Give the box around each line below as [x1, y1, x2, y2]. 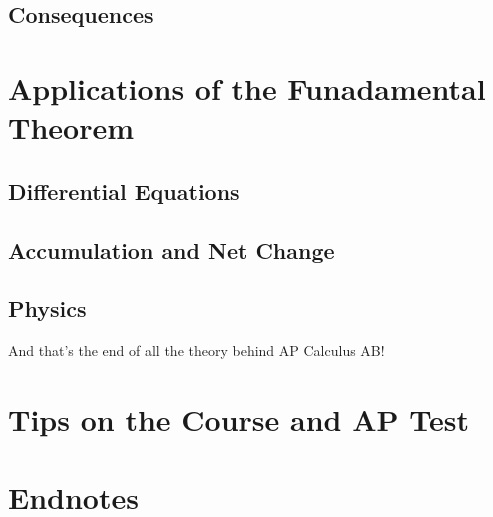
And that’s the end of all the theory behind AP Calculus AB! [8, 340, 385, 361]
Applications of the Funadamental [8, 67, 486, 108]
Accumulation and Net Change [8, 234, 335, 265]
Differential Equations [8, 175, 240, 206]
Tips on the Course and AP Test [8, 398, 469, 439]
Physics [8, 293, 87, 324]
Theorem [8, 107, 135, 148]
